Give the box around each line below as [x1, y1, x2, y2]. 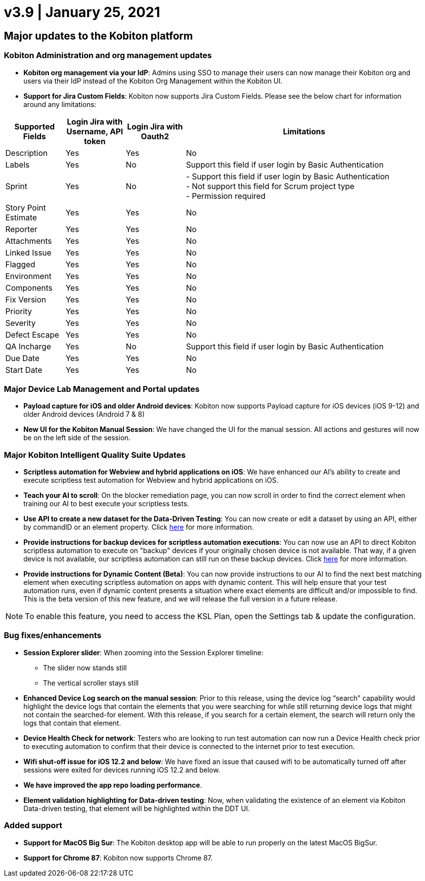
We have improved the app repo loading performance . [23, 780, 202, 789]
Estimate [5, 212, 37, 222]
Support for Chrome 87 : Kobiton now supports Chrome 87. [23, 853, 213, 862]
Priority [5, 306, 32, 316]
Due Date [5, 353, 40, 363]
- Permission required [186, 191, 266, 201]
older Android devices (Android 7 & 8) [23, 410, 145, 419]
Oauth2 [141, 131, 169, 141]
